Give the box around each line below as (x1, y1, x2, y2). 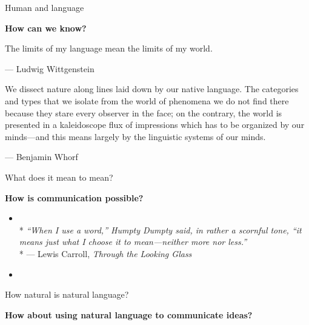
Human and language (5, 1, 84, 13)
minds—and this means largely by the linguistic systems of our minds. (5, 130, 266, 142)
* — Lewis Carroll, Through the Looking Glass (19, 247, 192, 260)
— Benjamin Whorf (5, 150, 78, 163)
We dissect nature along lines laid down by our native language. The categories (5, 82, 299, 95)
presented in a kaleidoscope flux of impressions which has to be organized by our (5, 118, 305, 131)
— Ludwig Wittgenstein (5, 62, 95, 75)
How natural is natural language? (5, 288, 129, 301)
